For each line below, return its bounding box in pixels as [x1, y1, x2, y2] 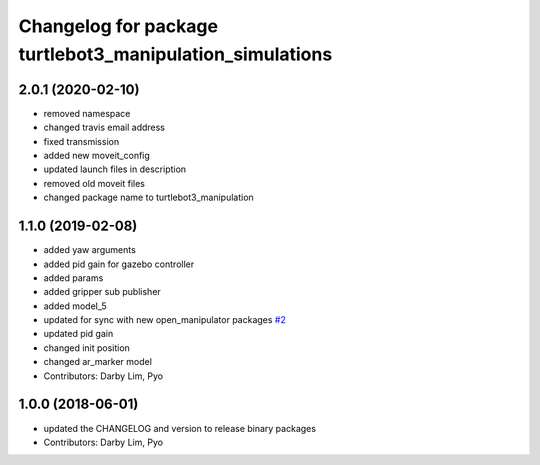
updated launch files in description [43, 163, 187, 175]
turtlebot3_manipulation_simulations [18, 43, 333, 65]
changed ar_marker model [43, 356, 152, 368]
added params [43, 271, 104, 284]
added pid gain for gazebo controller [43, 258, 195, 270]
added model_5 [43, 300, 107, 312]
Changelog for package [18, 15, 219, 37]
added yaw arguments [43, 244, 137, 256]
